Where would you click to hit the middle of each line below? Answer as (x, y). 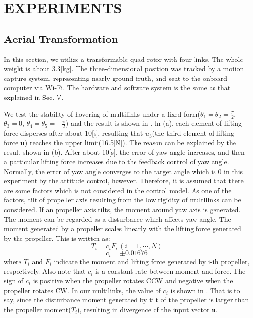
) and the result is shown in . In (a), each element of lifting (154, 123)
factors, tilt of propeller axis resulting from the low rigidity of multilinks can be (123, 200)
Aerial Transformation (61, 38)
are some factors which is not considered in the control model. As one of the (118, 190)
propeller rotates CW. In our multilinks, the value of (82, 290)
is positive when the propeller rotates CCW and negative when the (133, 280)
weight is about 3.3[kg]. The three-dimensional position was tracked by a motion (124, 69)
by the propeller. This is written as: (57, 238)
